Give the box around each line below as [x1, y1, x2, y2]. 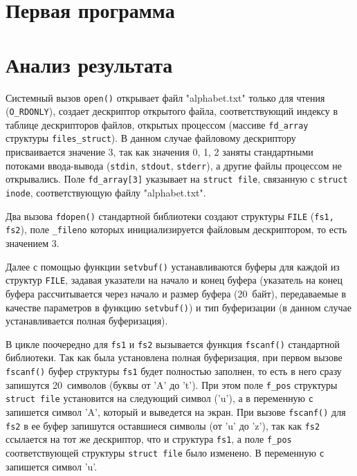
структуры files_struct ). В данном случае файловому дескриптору [6, 131, 296, 145]
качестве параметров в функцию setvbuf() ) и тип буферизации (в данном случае [6, 300, 351, 314]
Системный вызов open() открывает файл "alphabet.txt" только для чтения [6, 90, 325, 104]
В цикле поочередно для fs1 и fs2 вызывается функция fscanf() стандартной [6, 336, 340, 351]
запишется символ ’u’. [6, 459, 98, 473]
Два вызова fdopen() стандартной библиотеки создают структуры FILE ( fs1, [6, 208, 334, 223]
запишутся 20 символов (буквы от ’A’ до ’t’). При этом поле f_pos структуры [6, 377, 338, 392]
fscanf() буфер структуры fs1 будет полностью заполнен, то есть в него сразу [6, 364, 342, 378]
